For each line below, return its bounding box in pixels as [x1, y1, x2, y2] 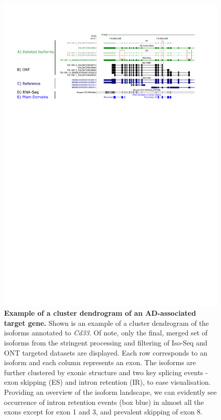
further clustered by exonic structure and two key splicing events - [4, 367, 208, 377]
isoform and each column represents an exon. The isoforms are [4, 357, 196, 368]
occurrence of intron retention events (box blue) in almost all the [4, 396, 204, 407]
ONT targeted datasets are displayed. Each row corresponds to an [4, 347, 207, 358]
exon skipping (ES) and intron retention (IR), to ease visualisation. [4, 377, 211, 387]
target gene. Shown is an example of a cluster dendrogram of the [4, 317, 209, 328]
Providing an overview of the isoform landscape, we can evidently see [4, 387, 217, 397]
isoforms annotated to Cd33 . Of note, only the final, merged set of [4, 327, 208, 338]
